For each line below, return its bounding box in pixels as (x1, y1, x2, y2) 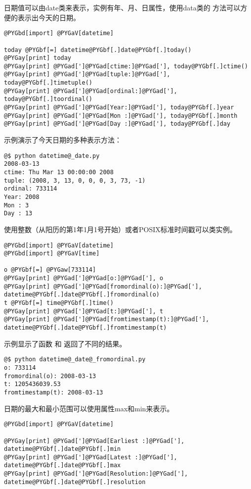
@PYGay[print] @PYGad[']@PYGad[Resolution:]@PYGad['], (4, 470, 188, 478)
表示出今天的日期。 (17, 12, 80, 22)
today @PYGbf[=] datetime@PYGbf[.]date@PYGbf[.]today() (4, 46, 192, 53)
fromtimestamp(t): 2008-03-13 (4, 389, 103, 396)
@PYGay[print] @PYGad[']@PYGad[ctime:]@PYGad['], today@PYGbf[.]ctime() (4, 62, 248, 70)
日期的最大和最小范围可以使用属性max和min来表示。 (4, 403, 174, 413)
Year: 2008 (4, 193, 40, 200)
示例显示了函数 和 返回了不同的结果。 (4, 338, 126, 348)
